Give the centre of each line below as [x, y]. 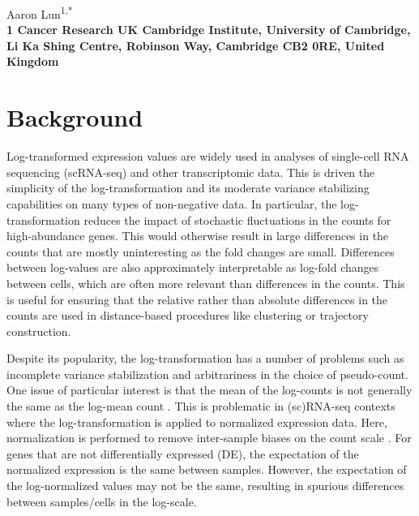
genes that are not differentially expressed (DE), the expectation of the [183, 453]
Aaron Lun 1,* [40, 13]
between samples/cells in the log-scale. [102, 501]
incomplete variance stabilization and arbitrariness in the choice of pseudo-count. [207, 374]
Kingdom [33, 61]
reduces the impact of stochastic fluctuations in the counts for [237, 219]
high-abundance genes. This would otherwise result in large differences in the [198, 236]
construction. [39, 331]
